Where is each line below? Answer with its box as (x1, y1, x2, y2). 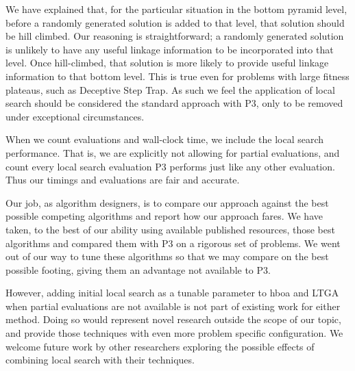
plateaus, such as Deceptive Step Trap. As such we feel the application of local (5, 82, 335, 97)
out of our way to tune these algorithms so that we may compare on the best (5, 249, 329, 264)
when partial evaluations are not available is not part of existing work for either (5, 298, 341, 313)
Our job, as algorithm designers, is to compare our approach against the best (5, 195, 329, 209)
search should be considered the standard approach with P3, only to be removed (5, 96, 343, 110)
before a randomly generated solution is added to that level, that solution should (5, 15, 345, 29)
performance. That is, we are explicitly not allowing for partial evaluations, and (5, 145, 340, 159)
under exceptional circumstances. (5, 109, 145, 123)
